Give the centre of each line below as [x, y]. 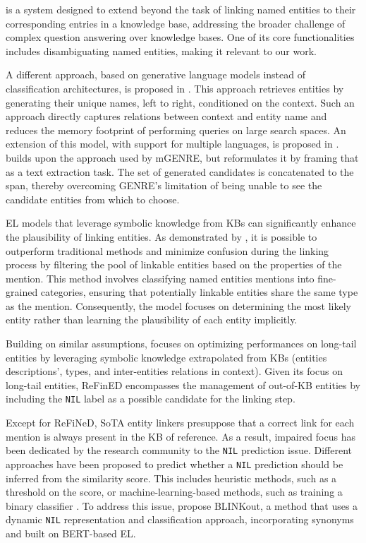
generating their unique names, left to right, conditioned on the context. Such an [180, 102]
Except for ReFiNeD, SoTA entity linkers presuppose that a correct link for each [180, 423]
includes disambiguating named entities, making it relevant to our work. [161, 50]
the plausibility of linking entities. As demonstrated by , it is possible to [161, 236]
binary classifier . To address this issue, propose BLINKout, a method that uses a [182, 505]
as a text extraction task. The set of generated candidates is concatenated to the [180, 171]
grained [22, 292]
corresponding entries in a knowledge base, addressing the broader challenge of [176, 23]
